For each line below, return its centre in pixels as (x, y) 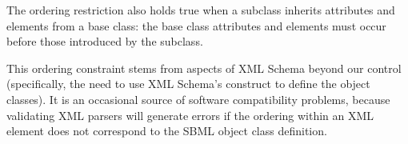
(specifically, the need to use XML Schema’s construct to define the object (188, 84)
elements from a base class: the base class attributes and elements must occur (196, 25)
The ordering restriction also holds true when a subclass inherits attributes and (201, 10)
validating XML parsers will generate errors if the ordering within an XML (190, 115)
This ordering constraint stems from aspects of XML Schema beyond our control (204, 68)
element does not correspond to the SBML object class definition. (167, 131)
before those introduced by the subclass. (105, 41)
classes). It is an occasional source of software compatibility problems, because (198, 99)
